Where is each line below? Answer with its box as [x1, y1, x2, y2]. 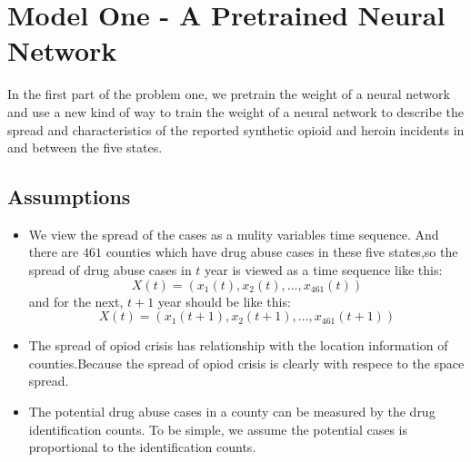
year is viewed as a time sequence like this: [205, 260, 443, 280]
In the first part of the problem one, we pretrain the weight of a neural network [7, 84, 450, 103]
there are [28, 242, 79, 261]
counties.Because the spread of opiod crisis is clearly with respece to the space [28, 353, 465, 372]
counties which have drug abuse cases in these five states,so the [105, 242, 458, 261]
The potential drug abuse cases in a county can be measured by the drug [28, 402, 436, 421]
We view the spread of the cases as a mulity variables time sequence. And [28, 224, 439, 243]
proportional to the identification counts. [28, 437, 256, 457]
